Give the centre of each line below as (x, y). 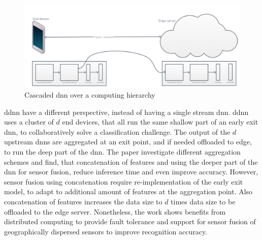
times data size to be (203, 201)
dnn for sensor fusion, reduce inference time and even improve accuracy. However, (131, 172)
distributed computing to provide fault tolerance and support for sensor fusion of (130, 221)
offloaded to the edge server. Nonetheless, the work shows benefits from (115, 211)
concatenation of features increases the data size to (83, 201)
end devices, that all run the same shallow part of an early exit (160, 122)
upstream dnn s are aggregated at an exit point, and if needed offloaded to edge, (128, 142)
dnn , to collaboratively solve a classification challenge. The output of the (117, 131)
